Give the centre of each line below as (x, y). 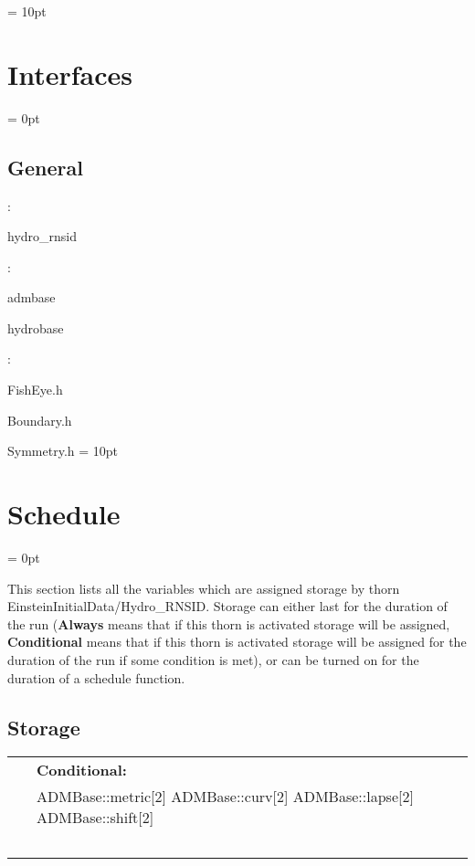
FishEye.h (35, 390)
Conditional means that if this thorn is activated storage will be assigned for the (237, 642)
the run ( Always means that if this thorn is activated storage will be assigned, (229, 623)
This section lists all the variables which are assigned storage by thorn (204, 588)
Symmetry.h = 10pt (63, 451)
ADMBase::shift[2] (95, 818)
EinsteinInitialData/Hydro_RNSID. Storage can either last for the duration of (227, 606)
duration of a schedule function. (96, 677)
